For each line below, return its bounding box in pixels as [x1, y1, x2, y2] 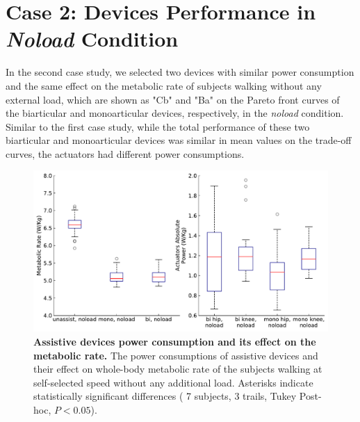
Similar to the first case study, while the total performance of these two [6, 119, 310, 133]
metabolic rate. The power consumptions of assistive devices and [33, 348, 318, 362]
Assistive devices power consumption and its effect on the [33, 334, 316, 348]
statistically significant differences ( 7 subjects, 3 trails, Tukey [33, 389, 297, 403]
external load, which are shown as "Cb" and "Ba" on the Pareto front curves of [6, 92, 340, 106]
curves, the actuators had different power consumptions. [6, 146, 245, 161]
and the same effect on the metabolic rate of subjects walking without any [6, 78, 322, 92]
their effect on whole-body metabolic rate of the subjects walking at [33, 362, 322, 376]
